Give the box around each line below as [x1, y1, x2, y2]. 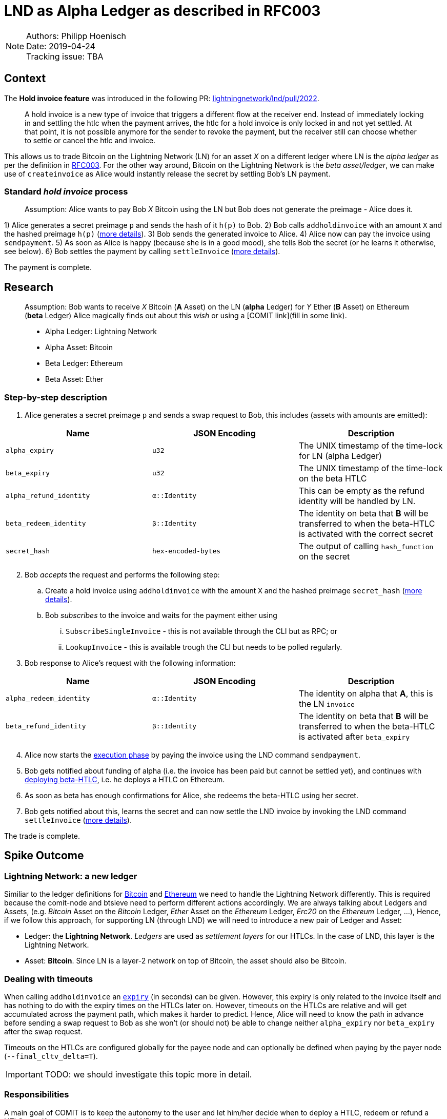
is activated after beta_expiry [298, 731, 410, 742]
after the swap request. [4, 1027, 83, 1036]
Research [4, 280, 54, 294]
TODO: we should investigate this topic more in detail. [45, 1069, 252, 1079]
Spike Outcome [4, 849, 84, 862]
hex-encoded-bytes [152, 547, 221, 555]
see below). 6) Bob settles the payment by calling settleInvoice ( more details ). [4, 247, 280, 256]
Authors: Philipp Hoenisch [26, 30, 127, 41]
